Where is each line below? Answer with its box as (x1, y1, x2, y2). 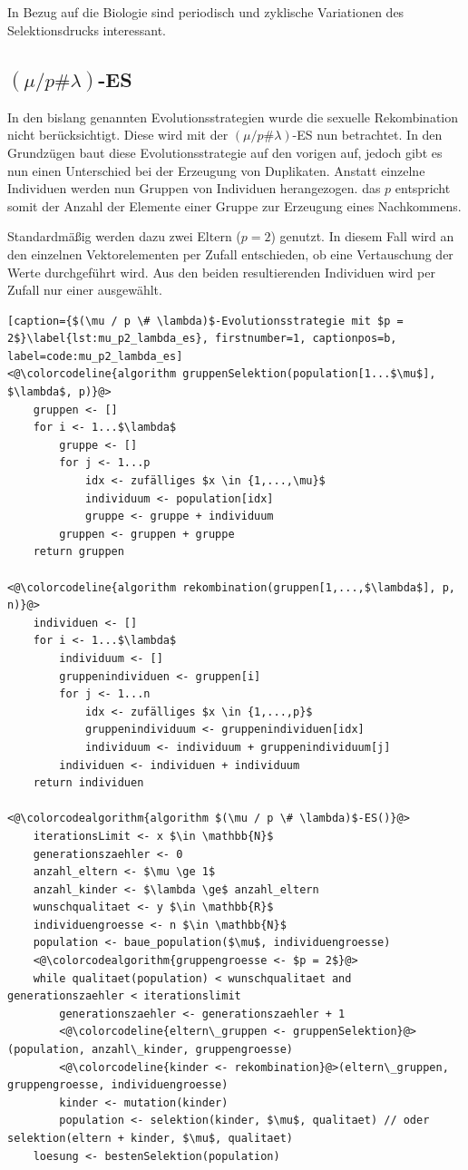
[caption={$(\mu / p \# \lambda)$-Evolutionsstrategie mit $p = (7, 314, 404, 327)
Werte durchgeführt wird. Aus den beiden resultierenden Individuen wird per (7, 262, 435, 281)
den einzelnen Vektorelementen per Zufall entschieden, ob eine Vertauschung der (7, 244, 453, 263)
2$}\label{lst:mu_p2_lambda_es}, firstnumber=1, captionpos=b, (7, 332, 397, 346)
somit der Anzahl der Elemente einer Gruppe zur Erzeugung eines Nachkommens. (7, 196, 462, 215)
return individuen (33, 776, 144, 790)
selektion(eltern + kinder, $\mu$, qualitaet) (7, 1132, 293, 1145)
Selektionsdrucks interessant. (7, 20, 166, 39)
